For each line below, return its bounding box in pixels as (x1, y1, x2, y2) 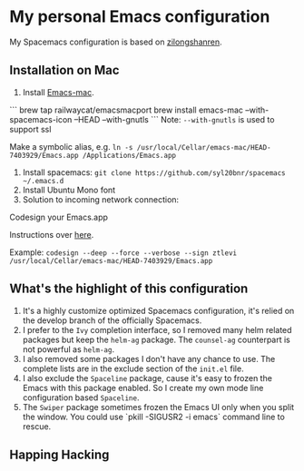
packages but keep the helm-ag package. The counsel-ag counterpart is (22, 334, 290, 345)
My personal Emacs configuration (9, 6, 270, 27)
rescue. (22, 420, 52, 432)
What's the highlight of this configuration (9, 281, 249, 297)
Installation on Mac (9, 63, 120, 78)
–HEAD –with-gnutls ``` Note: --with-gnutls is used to (74, 113, 275, 124)
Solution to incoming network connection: (22, 193, 180, 205)
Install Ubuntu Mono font (22, 184, 116, 195)
